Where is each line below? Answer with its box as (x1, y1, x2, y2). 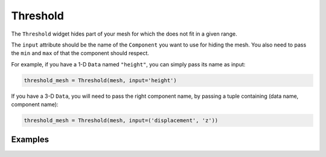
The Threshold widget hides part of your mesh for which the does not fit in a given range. (11, 30, 238, 37)
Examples (11, 135, 50, 145)
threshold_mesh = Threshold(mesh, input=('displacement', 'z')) (24, 117, 219, 124)
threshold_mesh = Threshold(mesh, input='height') (24, 77, 177, 84)
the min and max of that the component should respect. (11, 50, 149, 57)
